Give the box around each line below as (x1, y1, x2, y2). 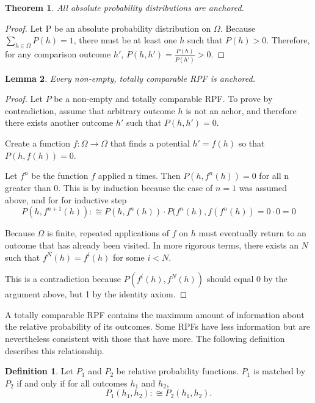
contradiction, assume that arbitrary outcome (5, 104, 175, 117)
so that (238, 136, 265, 149)
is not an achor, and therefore (186, 104, 297, 117)
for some (112, 250, 145, 263)
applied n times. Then (98, 169, 181, 182)
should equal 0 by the (206, 272, 288, 285)
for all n (259, 169, 289, 182)
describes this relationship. (5, 344, 104, 357)
